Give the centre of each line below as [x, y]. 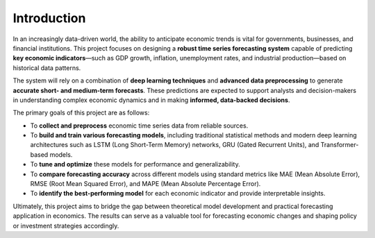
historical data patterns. [47, 68]
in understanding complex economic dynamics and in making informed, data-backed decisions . [151, 100]
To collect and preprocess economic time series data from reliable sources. [139, 126]
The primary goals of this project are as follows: [81, 113]
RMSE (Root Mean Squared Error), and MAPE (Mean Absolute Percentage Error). [145, 184]
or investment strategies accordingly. [66, 226]
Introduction [49, 18]
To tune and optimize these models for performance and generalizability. [135, 164]
